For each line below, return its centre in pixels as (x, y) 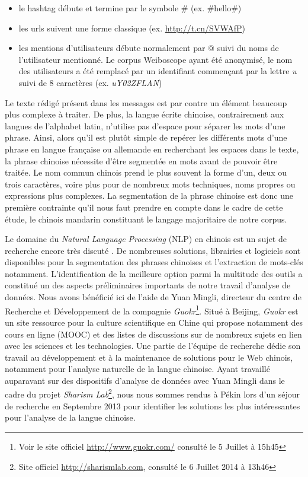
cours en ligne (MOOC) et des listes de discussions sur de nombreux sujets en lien (153, 334)
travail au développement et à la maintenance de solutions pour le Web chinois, (149, 357)
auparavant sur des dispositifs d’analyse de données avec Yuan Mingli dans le (145, 380)
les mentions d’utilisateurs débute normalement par (112, 48)
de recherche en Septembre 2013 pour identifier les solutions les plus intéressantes (153, 406)
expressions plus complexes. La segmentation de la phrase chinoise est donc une (149, 195)
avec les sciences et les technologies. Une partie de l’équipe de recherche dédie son (153, 346)
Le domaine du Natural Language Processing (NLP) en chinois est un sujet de (146, 239)
